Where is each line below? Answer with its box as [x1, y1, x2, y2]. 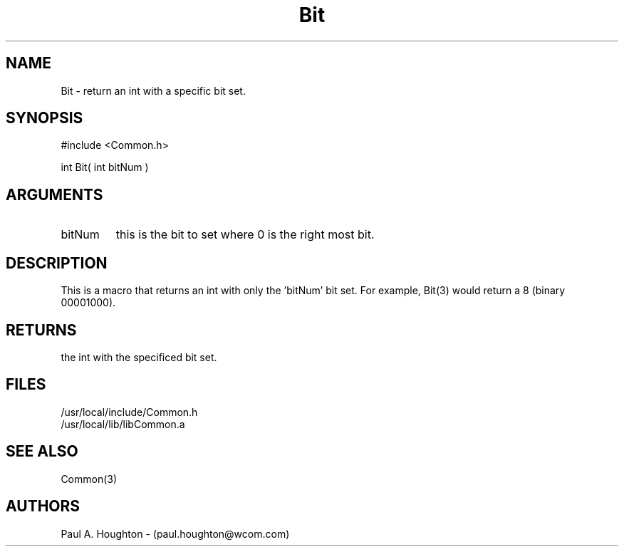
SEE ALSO [6, 442, 78, 461]
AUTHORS [6, 497, 80, 516]
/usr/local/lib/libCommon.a [61, 417, 185, 430]
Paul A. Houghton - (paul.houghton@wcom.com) [61, 527, 290, 540]
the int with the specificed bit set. [61, 350, 217, 363]
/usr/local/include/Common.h [61, 405, 198, 418]
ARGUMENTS [6, 185, 103, 204]
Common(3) [61, 472, 118, 485]
